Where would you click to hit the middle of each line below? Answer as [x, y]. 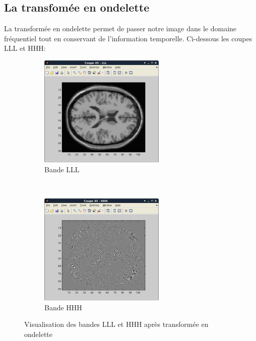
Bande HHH [63, 307]
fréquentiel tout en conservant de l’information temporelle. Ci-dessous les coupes [128, 38]
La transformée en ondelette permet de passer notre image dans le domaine [120, 28]
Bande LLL [62, 169]
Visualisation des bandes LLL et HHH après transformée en [116, 324]
